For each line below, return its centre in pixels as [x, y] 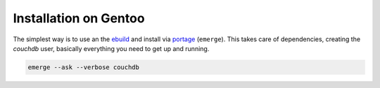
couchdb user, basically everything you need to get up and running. [111, 48]
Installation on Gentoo [79, 18]
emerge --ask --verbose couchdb [84, 67]
